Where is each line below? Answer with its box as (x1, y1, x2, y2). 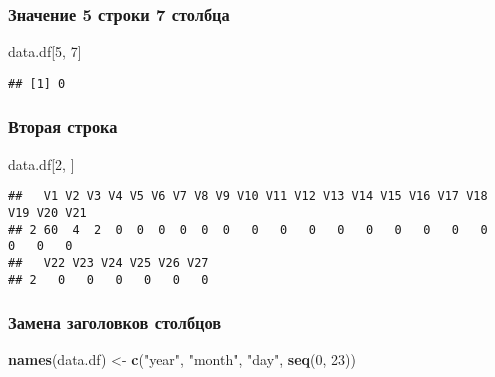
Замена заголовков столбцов (8, 310, 222, 335)
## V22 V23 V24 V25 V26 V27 (8, 255, 209, 270)
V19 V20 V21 (8, 205, 87, 220)
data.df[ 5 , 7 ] (8, 41, 82, 62)
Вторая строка (8, 114, 118, 139)
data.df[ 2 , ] (8, 153, 75, 174)
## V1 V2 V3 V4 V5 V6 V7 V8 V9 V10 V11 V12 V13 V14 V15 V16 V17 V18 (8, 189, 488, 204)
